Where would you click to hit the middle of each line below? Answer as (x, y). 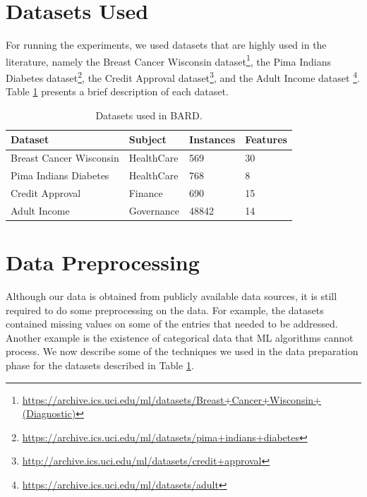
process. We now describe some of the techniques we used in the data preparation (182, 351)
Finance (146, 192)
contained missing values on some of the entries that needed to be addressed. (172, 324)
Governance (154, 210)
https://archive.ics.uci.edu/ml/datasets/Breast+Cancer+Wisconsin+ (172, 399)
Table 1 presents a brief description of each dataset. (117, 91)
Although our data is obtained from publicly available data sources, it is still (172, 296)
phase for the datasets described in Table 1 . (100, 365)
